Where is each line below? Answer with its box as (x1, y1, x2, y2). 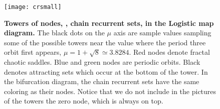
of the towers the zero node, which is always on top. (4, 96, 163, 106)
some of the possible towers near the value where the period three (4, 37, 206, 47)
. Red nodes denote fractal (129, 47, 210, 57)
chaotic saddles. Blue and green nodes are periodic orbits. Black (4, 57, 200, 67)
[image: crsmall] (4, 3, 62, 10)
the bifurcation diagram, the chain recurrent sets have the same (4, 76, 199, 87)
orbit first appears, (4, 47, 62, 57)
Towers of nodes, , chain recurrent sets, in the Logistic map (4, 17, 214, 28)
